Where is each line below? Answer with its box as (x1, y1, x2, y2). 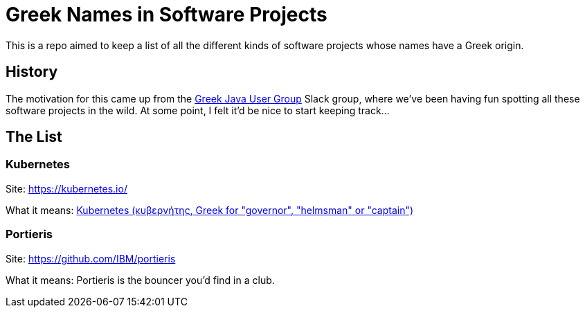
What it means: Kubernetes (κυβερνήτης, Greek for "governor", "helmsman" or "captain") (6, 204, 414, 216)
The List (6, 128, 62, 146)
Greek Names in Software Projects (6, 3, 327, 26)
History (6, 63, 58, 81)
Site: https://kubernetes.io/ (6, 182, 127, 195)
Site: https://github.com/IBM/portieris (6, 252, 176, 265)
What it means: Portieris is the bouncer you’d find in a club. (6, 274, 275, 286)
